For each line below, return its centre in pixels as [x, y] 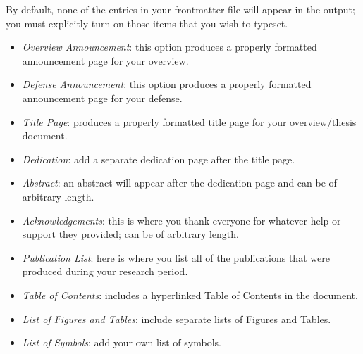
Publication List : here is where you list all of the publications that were [176, 257]
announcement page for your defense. [102, 97]
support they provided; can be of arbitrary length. [130, 234]
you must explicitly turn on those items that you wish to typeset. [147, 23]
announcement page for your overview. [105, 60]
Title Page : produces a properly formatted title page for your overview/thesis [189, 121]
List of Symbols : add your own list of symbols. [122, 342]
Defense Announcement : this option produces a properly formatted [167, 84]
